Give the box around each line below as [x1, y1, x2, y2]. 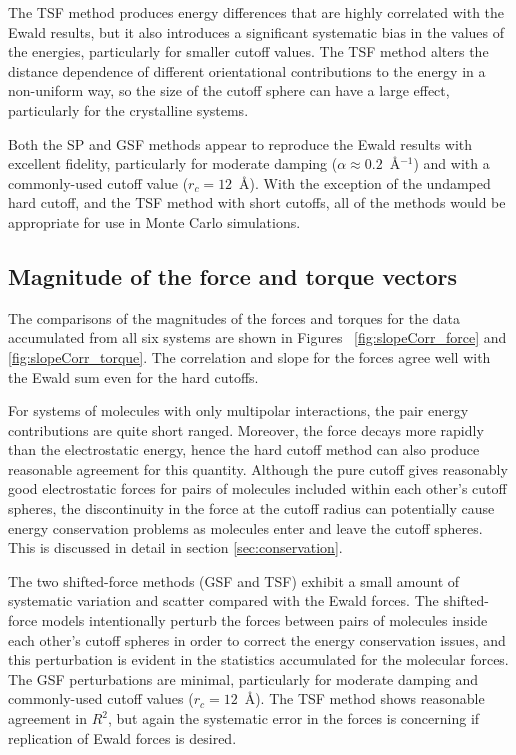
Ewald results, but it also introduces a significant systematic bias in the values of [8, 21, 505, 42]
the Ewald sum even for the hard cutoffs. [8, 366, 259, 387]
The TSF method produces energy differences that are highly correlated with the [8, 2, 505, 22]
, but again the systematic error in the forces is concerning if [107, 708, 480, 729]
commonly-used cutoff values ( [8, 688, 194, 709]
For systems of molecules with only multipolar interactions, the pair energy [8, 400, 469, 421]
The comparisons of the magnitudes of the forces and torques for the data [8, 307, 461, 328]
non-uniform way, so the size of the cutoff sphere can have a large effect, [8, 80, 450, 101]
